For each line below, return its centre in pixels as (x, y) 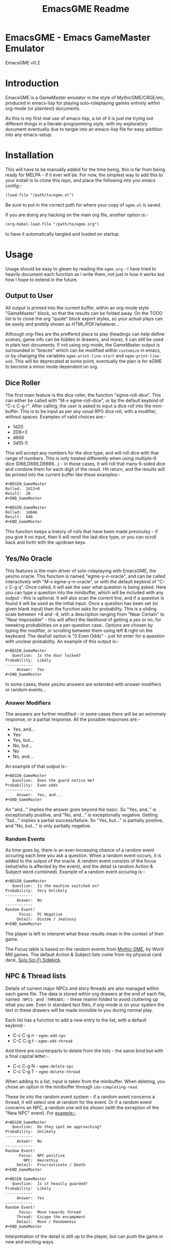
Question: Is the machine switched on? (56, 886)
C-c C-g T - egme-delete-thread (46, 1071)
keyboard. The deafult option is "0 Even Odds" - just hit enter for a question (85, 636)
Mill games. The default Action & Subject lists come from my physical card (83, 954)
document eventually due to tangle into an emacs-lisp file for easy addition (84, 129)
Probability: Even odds (32, 785)
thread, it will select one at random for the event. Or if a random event (79, 1102)
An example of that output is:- (37, 766)
